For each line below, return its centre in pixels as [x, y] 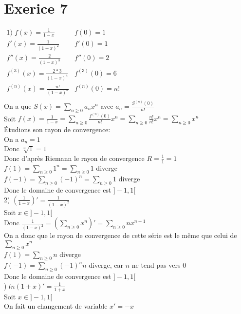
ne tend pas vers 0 [159, 265]
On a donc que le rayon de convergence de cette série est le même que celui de [120, 235]
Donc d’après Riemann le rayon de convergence [74, 158]
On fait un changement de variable [56, 306]
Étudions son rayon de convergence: [57, 129]
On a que [18, 106]
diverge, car [106, 265]
